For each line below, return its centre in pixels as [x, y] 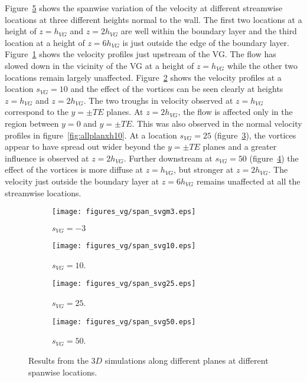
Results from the [58, 360]
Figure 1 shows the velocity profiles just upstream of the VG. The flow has [141, 54]
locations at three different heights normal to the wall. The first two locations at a [153, 19]
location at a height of [45, 42]
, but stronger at [204, 169]
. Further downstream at [168, 158]
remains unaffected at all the [248, 181]
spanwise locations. [63, 372]
